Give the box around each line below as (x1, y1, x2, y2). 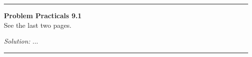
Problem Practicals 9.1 (4, 11, 82, 20)
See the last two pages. (4, 20, 72, 30)
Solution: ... (4, 36, 38, 46)
